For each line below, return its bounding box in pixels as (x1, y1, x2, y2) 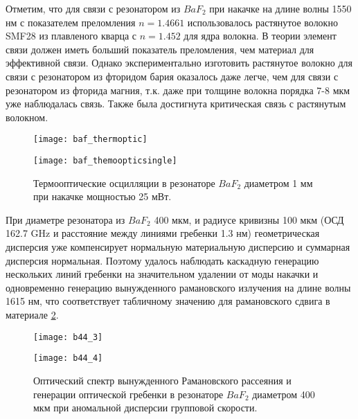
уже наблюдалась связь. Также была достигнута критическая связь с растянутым (6, 96, 346, 111)
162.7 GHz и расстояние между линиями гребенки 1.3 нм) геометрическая (6, 226, 320, 240)
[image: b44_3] (33, 332, 103, 342)
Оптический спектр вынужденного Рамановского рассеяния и (33, 373, 292, 387)
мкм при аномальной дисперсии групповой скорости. (33, 400, 258, 415)
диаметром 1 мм (244, 175, 313, 190)
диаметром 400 (252, 386, 315, 401)
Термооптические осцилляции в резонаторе (33, 175, 215, 190)
